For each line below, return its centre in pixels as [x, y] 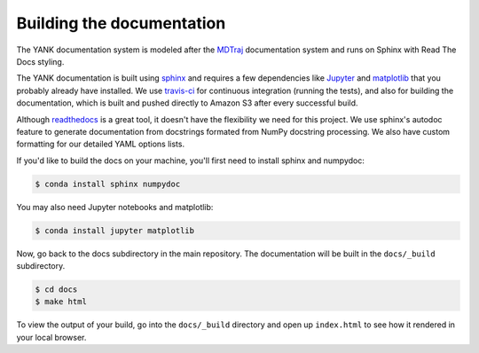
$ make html [61, 302]
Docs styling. [40, 61]
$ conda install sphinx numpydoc [108, 184]
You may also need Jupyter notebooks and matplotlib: [115, 207]
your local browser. [51, 337]
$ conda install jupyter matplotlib [115, 230]
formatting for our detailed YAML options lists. [101, 144]
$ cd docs [56, 289]
